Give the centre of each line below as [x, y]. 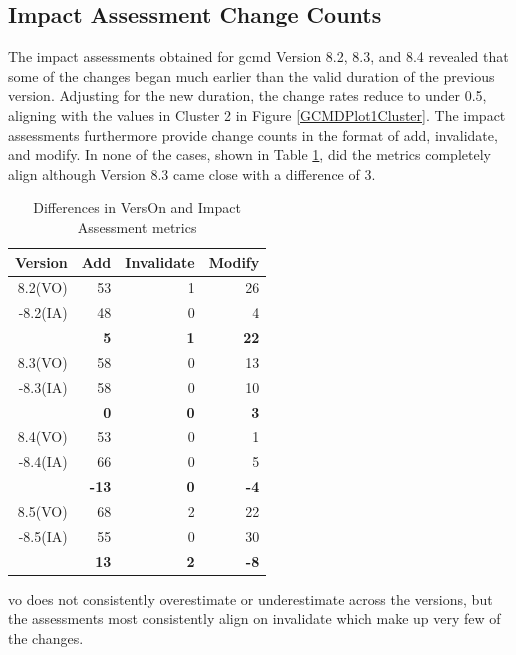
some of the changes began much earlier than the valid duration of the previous [251, 75]
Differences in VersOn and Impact [137, 207]
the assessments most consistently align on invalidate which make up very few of [254, 618]
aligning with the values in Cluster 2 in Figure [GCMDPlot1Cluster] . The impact [257, 114]
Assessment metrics [137, 226]
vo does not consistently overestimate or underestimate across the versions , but [250, 598]
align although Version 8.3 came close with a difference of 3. [192, 173]
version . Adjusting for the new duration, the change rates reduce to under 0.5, [247, 95]
